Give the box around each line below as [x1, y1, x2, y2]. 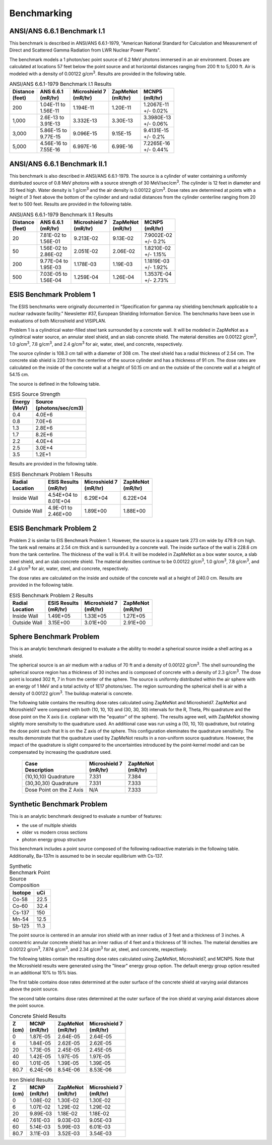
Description [25, 766, 54, 773]
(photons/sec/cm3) [35, 404, 84, 411]
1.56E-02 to [40, 245, 67, 252]
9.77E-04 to [40, 257, 69, 265]
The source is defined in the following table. [9, 381, 101, 387]
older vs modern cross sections [22, 829, 88, 836]
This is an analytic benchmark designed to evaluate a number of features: [9, 813, 162, 819]
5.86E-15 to [40, 127, 67, 134]
